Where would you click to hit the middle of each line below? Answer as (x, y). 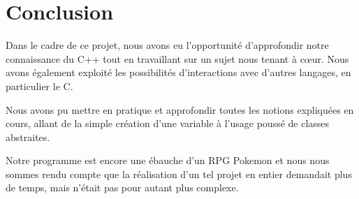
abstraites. (28, 137)
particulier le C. (39, 86)
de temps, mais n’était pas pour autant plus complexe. (122, 187)
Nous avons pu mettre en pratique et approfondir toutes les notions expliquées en (180, 109)
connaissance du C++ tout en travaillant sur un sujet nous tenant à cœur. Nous (177, 58)
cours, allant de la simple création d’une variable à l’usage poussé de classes (168, 123)
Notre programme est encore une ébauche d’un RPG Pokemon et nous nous (168, 160)
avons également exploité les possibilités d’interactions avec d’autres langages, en (178, 72)
